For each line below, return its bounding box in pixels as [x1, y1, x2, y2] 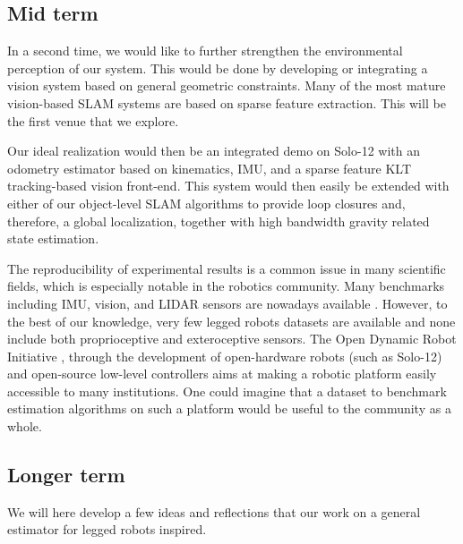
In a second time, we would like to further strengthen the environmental [7, 41, 403, 60]
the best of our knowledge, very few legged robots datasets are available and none [7, 311, 456, 330]
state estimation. [7, 229, 99, 248]
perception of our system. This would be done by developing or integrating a [7, 58, 428, 77]
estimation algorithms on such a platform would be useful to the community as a [7, 399, 451, 418]
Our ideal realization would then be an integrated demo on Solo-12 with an [7, 141, 420, 160]
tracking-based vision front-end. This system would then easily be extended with [7, 176, 450, 195]
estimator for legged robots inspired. [7, 520, 207, 539]
